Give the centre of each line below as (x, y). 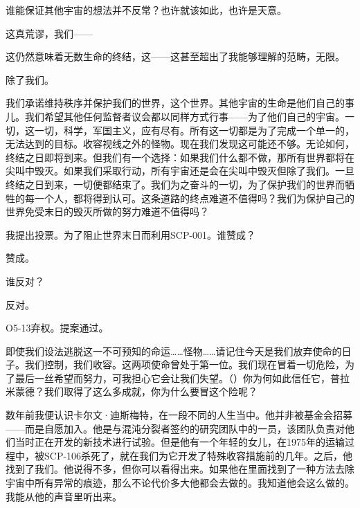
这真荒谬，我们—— (49, 33)
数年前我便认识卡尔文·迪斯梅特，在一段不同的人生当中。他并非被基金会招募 (179, 415)
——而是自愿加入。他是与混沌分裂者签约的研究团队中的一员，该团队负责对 (175, 428)
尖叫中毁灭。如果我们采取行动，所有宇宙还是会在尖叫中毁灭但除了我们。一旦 (180, 171)
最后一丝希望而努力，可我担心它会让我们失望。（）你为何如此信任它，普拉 (182, 378)
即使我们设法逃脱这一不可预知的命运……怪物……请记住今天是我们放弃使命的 (174, 351)
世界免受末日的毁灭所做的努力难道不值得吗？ (107, 211)
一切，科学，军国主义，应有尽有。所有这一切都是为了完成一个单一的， (194, 130)
